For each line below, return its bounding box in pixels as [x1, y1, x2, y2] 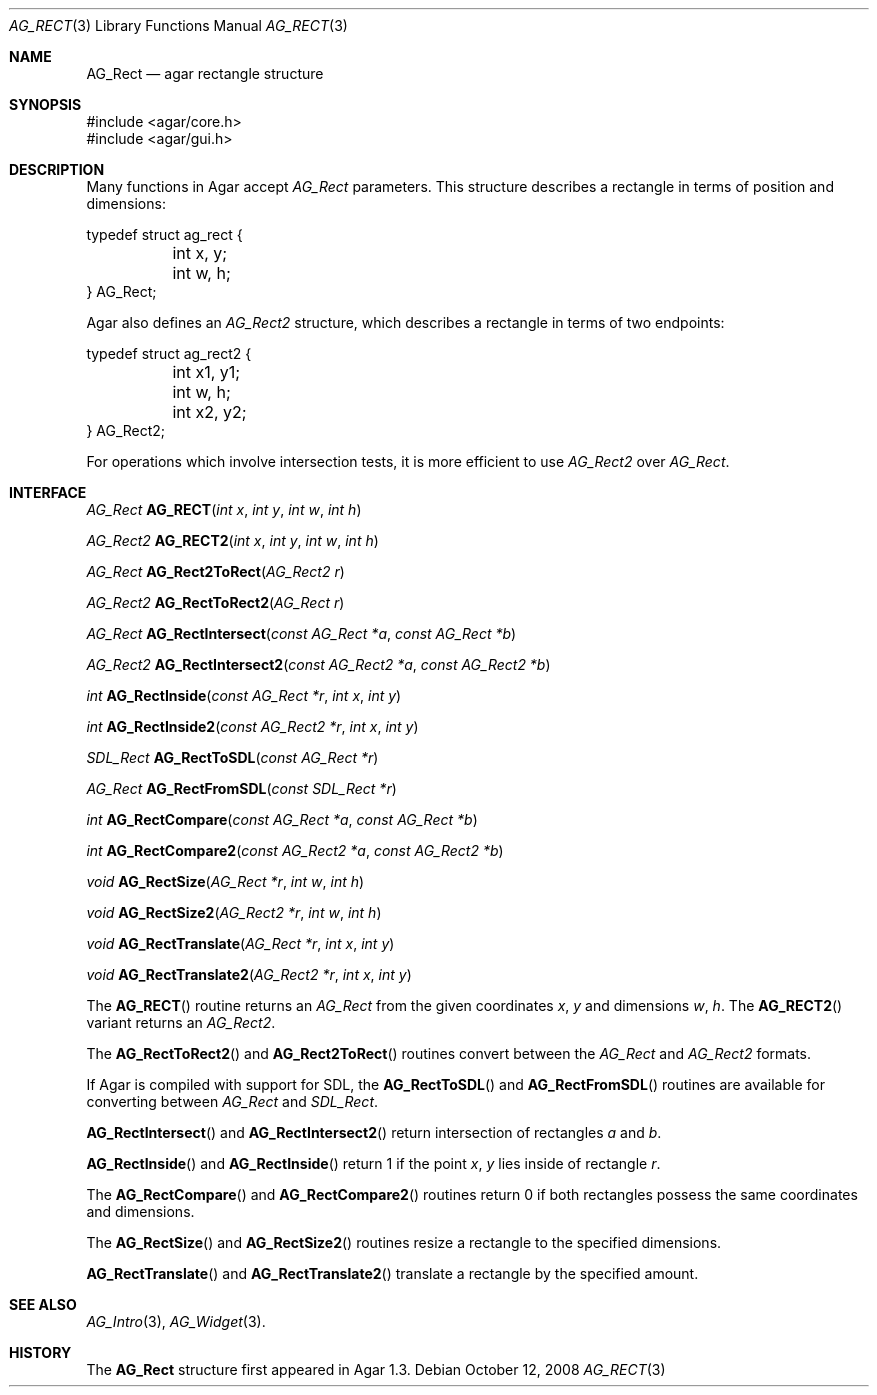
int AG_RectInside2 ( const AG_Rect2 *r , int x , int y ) [86, 718, 419, 735]
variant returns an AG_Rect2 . [86, 1014, 276, 1031]
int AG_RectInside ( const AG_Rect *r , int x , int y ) [86, 687, 402, 704]
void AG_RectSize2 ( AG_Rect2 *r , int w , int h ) [86, 904, 382, 921]
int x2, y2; [172, 402, 247, 422]
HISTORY [9, 1344, 72, 1361]
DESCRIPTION [9, 161, 105, 178]
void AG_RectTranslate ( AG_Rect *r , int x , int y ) [86, 935, 395, 952]
